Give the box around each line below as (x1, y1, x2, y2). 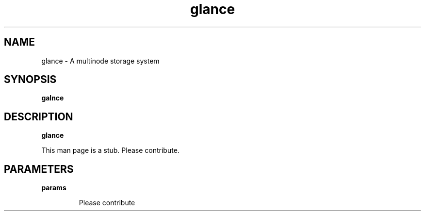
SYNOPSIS (4, 73, 57, 86)
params (41, 183, 66, 192)
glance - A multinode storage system (41, 56, 160, 65)
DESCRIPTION (4, 110, 73, 123)
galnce (41, 94, 64, 102)
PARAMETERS (4, 163, 74, 175)
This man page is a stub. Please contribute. (41, 146, 180, 155)
